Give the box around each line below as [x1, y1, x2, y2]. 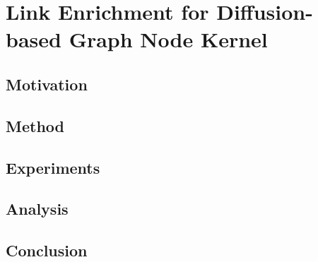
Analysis [6, 198, 69, 220]
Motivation [6, 73, 88, 95]
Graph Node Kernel [69, 25, 268, 54]
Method [6, 114, 64, 136]
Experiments [6, 156, 100, 178]
